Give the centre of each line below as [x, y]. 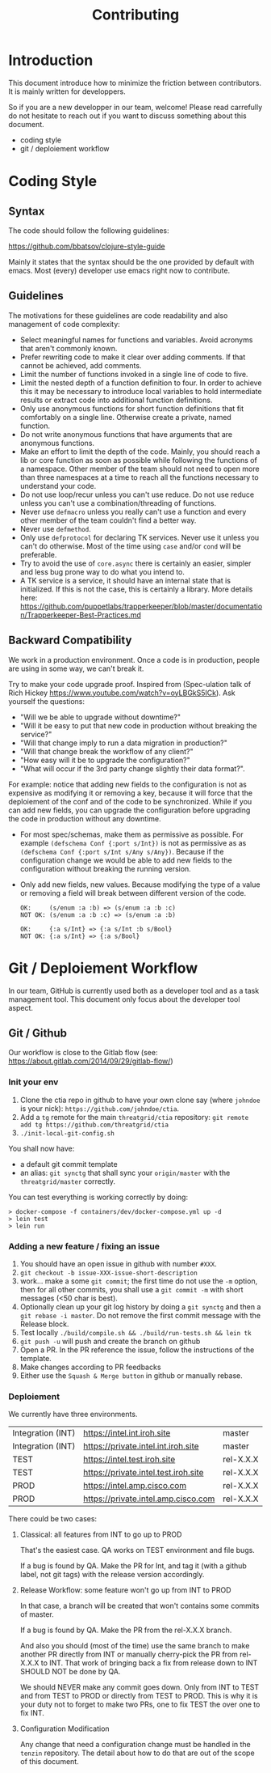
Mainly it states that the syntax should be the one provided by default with [131, 261]
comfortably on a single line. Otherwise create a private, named [125, 417]
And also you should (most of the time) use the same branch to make [135, 1646]
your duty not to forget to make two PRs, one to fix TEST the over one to [140, 1704]
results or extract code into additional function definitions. [116, 400]
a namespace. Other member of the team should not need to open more [140, 469]
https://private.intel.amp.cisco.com [149, 1499]
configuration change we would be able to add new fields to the [126, 860]
